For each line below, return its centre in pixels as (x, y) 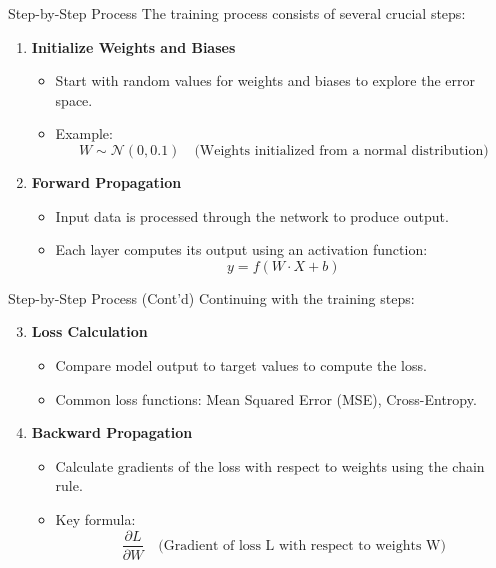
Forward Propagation (106, 181)
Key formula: (95, 518)
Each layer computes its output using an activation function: (241, 249)
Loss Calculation (89, 331)
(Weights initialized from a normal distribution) (341, 150)
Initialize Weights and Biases (133, 46)
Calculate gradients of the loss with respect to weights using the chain (270, 465)
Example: (84, 133)
